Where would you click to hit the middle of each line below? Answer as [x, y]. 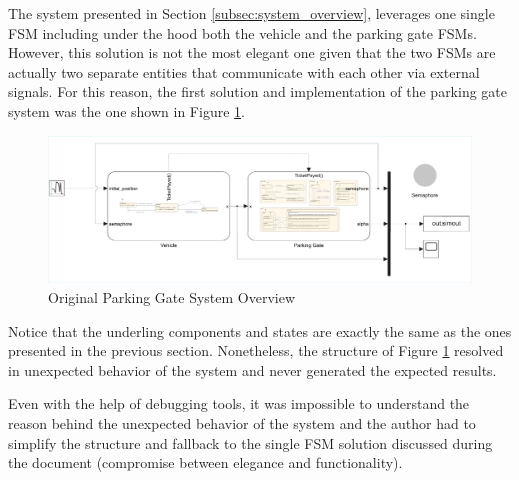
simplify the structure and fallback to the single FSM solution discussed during [250, 442]
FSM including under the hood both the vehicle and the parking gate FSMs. [242, 32]
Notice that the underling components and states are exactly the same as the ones [260, 330]
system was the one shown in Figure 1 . [126, 110]
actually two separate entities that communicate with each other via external [244, 71]
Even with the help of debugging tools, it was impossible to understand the [239, 403]
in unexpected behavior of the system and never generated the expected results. [252, 369]
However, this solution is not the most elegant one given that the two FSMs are [252, 52]
